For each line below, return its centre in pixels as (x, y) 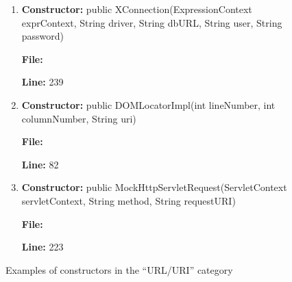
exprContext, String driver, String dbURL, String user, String (152, 22)
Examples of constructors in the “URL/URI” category (119, 269)
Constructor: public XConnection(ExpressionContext (137, 9)
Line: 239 (42, 82)
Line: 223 (42, 247)
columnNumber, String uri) (79, 118)
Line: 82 (40, 164)
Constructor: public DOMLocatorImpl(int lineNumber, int (148, 104)
